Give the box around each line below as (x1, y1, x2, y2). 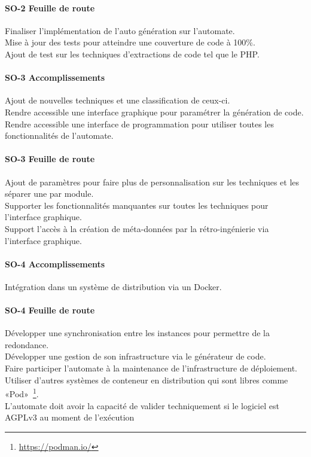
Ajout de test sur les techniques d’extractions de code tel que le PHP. (5, 47, 260, 60)
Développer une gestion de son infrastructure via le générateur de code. (5, 350, 266, 362)
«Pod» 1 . (5, 386, 39, 400)
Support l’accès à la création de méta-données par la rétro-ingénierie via (5, 222, 269, 234)
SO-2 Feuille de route (5, 1, 95, 14)
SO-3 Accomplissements (5, 71, 105, 84)
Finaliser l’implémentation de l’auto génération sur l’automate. (5, 24, 235, 36)
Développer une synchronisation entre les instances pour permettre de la (5, 327, 270, 339)
